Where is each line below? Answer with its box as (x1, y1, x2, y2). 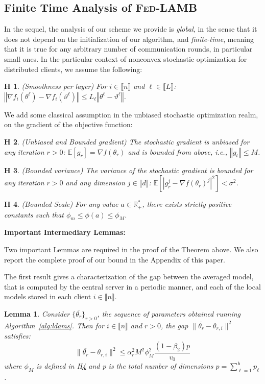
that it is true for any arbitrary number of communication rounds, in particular (4, 43, 253, 54)
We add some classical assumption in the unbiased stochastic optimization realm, (4, 109, 258, 119)
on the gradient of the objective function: (4, 119, 133, 130)
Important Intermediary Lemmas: (4, 227, 126, 237)
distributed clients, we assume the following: (4, 63, 142, 74)
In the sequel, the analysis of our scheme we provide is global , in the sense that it (4, 23, 257, 34)
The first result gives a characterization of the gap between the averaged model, (4, 271, 254, 282)
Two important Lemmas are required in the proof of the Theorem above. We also (4, 244, 258, 254)
